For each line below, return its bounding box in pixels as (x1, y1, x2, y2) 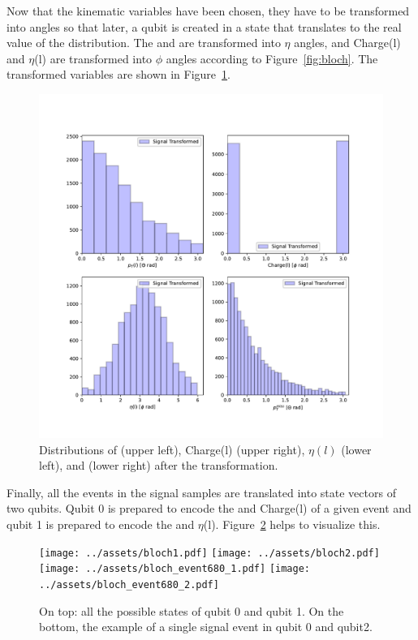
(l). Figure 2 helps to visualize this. (203, 515, 381, 532)
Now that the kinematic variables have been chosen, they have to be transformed (6, 2, 410, 19)
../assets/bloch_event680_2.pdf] (39, 578, 219, 591)
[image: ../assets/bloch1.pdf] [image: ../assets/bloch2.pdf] (39, 547, 380, 559)
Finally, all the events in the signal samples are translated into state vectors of (6, 483, 396, 500)
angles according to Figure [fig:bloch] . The (166, 49, 378, 67)
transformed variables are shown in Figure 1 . (6, 66, 231, 83)
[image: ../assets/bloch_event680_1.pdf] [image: (39, 563, 310, 575)
